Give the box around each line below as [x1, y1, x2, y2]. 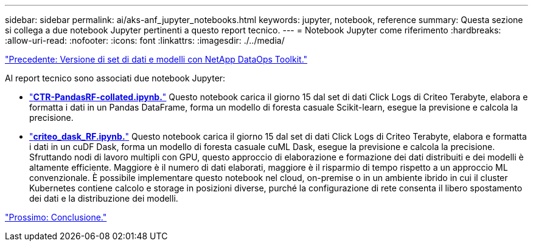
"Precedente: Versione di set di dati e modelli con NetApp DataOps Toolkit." [5, 54, 308, 64]
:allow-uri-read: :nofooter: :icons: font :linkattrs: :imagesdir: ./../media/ [5, 35, 285, 46]
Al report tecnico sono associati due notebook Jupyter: [5, 73, 226, 83]
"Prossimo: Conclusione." [5, 212, 107, 222]
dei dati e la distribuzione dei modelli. [29, 193, 178, 203]
